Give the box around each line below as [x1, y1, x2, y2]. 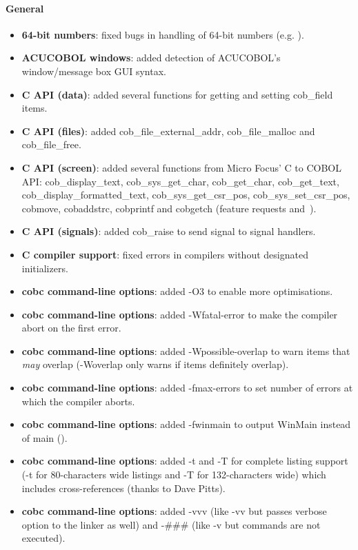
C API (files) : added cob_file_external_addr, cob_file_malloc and [21, 123, 315, 138]
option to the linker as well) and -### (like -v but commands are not [21, 517, 321, 531]
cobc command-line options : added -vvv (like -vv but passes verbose [21, 504, 327, 518]
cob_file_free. [21, 137, 81, 152]
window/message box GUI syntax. [21, 63, 166, 78]
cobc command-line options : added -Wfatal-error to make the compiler [21, 307, 338, 321]
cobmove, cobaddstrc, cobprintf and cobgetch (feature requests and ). [21, 201, 317, 215]
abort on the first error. [21, 320, 121, 335]
